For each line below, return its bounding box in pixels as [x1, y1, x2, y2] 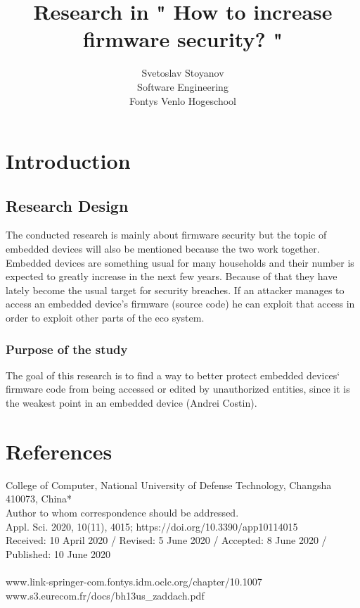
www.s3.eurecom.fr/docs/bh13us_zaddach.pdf [6, 588, 205, 602]
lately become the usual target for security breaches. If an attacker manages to [6, 282, 345, 297]
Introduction [6, 146, 131, 175]
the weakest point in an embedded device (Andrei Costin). [6, 395, 257, 410]
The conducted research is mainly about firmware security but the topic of [6, 227, 327, 242]
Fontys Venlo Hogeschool [129, 93, 236, 108]
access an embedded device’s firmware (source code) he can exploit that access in [6, 296, 355, 311]
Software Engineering [137, 79, 229, 94]
